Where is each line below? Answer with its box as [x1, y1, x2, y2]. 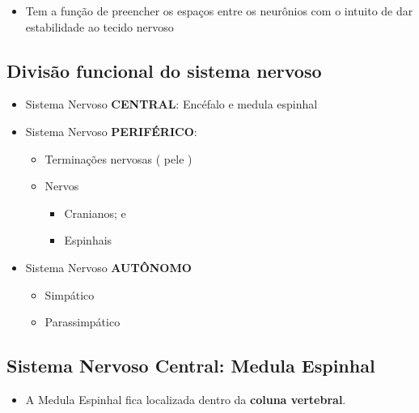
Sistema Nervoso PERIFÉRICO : [25, 122, 197, 139]
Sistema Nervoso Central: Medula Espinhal [6, 353, 375, 378]
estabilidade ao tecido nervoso [25, 18, 174, 35]
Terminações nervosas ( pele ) [44, 150, 193, 167]
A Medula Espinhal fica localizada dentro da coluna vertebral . [25, 390, 346, 407]
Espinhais [64, 232, 112, 249]
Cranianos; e [64, 204, 126, 221]
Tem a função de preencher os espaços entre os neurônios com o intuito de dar [25, 2, 413, 19]
